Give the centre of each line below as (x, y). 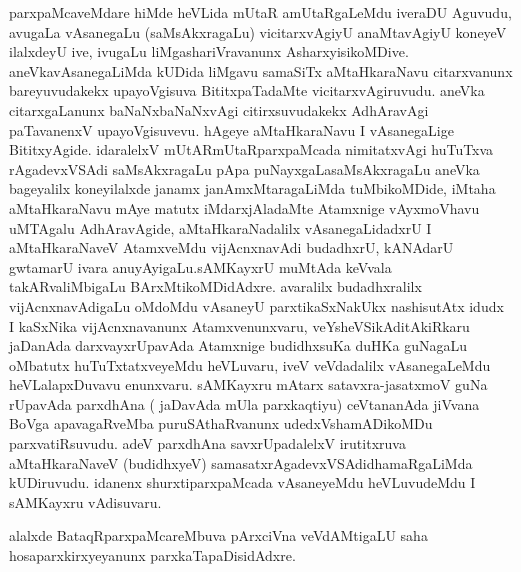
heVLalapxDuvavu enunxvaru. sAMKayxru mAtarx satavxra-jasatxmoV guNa (248, 384)
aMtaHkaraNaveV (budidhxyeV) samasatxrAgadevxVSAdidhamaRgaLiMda (241, 462)
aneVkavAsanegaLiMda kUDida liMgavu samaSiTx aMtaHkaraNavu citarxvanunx (261, 70)
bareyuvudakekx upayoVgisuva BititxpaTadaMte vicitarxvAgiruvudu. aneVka (247, 90)
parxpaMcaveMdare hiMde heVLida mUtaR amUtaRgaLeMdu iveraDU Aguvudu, (260, 12)
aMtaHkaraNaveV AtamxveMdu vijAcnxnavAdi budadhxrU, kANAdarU (231, 247)
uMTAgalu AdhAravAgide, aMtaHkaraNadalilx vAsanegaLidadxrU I (220, 227)
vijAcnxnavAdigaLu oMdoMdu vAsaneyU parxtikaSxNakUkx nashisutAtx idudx (256, 305)
